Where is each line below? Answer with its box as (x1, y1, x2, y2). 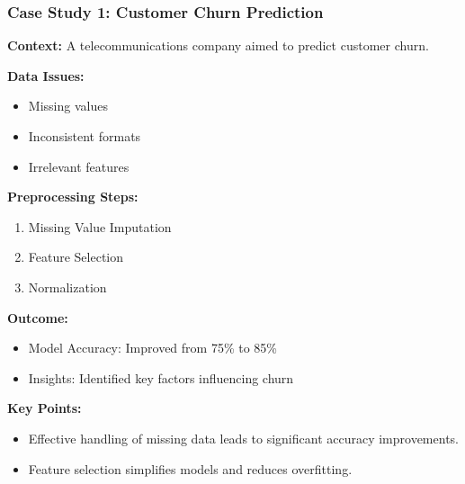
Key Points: (7, 399, 82, 417)
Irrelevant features (28, 157, 130, 175)
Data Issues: (7, 66, 85, 85)
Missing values (28, 96, 108, 115)
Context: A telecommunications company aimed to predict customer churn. (7, 36, 429, 55)
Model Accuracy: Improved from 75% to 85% (28, 338, 278, 357)
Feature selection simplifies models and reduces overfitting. (28, 459, 353, 478)
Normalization (28, 277, 107, 296)
